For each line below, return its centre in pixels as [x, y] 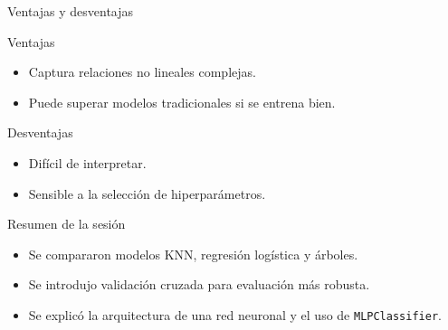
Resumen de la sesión [67, 224]
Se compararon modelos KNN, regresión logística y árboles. [193, 254]
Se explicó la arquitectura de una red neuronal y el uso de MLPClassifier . [235, 314]
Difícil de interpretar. [87, 162]
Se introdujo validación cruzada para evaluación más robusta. [199, 284]
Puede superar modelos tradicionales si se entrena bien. [182, 102]
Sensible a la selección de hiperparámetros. [147, 193]
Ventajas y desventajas [71, 11]
